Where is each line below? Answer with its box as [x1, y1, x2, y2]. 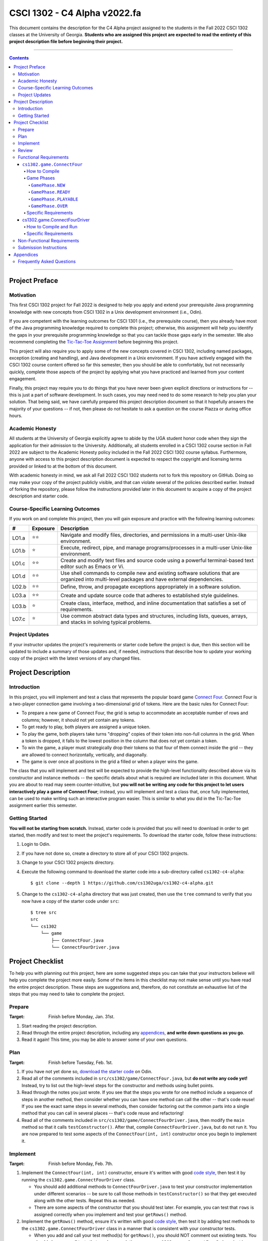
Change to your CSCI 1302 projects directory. [21, 859, 115, 866]
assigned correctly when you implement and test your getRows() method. [34, 1211, 187, 1217]
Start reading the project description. [21, 1023, 97, 1029]
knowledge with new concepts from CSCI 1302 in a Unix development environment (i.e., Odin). [9, 309, 203, 315]
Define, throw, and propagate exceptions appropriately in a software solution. [60, 583, 241, 590]
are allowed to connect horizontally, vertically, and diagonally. [21, 752, 148, 758]
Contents [9, 55, 29, 61]
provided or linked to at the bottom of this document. [9, 463, 118, 469]
